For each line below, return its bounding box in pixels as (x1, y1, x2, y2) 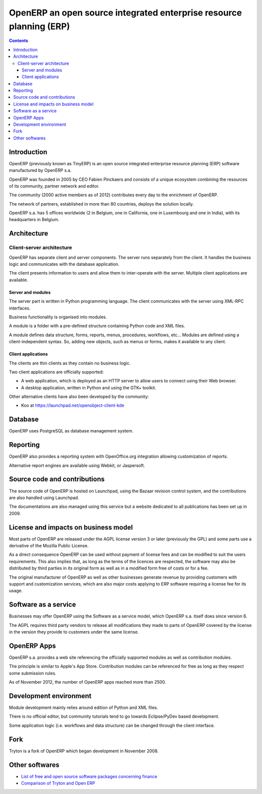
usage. (9, 588, 23, 594)
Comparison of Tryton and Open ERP (21, 780, 96, 786)
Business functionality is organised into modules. (9, 314, 107, 320)
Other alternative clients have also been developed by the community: (9, 394, 149, 399)
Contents (9, 38, 29, 44)
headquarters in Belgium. (9, 217, 60, 223)
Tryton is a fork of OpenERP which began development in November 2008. (9, 748, 159, 754)
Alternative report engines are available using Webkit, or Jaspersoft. (9, 462, 145, 468)
